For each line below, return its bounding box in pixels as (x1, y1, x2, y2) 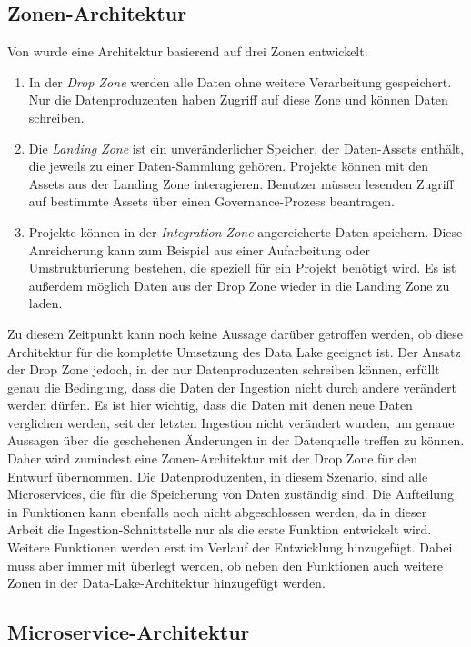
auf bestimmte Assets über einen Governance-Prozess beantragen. (28, 192, 396, 211)
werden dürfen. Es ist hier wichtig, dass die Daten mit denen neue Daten (7, 395, 413, 414)
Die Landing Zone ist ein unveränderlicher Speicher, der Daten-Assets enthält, (28, 138, 465, 157)
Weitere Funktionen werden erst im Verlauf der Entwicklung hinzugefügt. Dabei (7, 538, 453, 557)
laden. (28, 294, 63, 313)
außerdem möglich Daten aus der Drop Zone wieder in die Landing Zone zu (28, 275, 450, 294)
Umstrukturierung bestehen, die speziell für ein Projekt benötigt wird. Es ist (28, 258, 456, 277)
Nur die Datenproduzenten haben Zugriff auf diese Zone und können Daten (28, 90, 448, 109)
